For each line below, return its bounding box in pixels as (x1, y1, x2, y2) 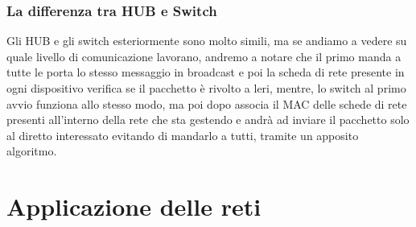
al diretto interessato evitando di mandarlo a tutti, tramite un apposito (6, 126, 359, 143)
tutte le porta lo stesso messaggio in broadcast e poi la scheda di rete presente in (6, 64, 405, 80)
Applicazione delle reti (6, 190, 262, 223)
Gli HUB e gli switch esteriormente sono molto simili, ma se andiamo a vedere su (6, 32, 407, 49)
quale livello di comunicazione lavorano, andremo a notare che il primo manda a (6, 47, 402, 64)
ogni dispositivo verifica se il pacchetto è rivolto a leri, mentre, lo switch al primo (6, 80, 406, 96)
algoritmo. (6, 142, 57, 159)
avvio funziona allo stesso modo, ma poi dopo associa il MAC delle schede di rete (6, 95, 407, 112)
